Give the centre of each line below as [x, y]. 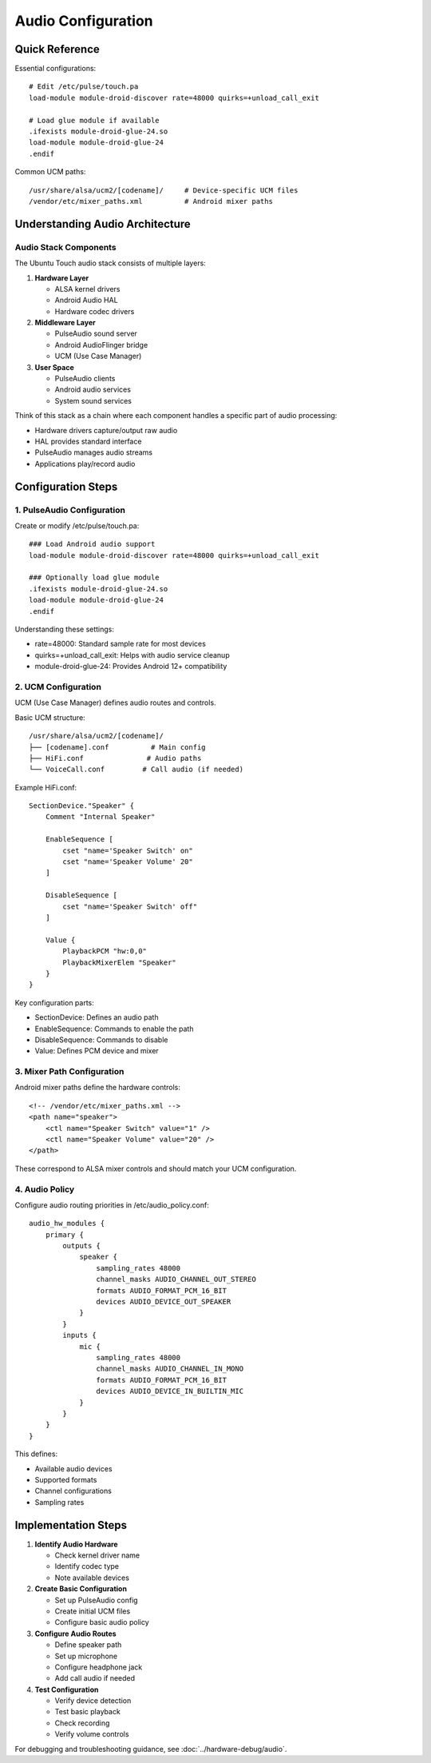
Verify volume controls [92, 1734]
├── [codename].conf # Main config [118, 747]
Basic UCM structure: [50, 717]
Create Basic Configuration [81, 1589]
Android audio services [93, 390]
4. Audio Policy [45, 1189]
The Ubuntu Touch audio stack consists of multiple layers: [111, 263]
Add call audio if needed [95, 1678]
